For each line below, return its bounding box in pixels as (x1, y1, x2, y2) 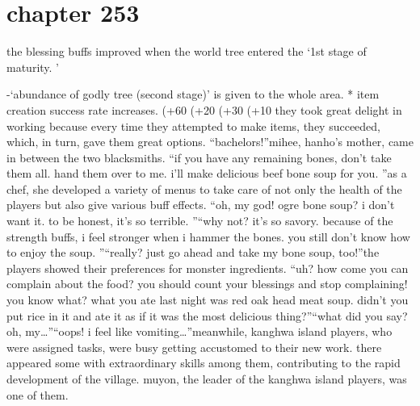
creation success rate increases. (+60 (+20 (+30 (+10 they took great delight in (6, 101, 402, 118)
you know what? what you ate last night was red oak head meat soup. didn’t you (6, 291, 409, 308)
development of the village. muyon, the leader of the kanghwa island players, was (6, 370, 407, 387)
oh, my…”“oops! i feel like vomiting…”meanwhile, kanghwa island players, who (6, 323, 393, 340)
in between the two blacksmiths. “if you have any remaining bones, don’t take (6, 149, 392, 165)
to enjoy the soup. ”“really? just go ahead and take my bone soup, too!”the (6, 244, 380, 261)
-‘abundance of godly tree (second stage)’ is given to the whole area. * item (6, 86, 380, 103)
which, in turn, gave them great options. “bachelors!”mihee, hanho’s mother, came (6, 133, 414, 150)
